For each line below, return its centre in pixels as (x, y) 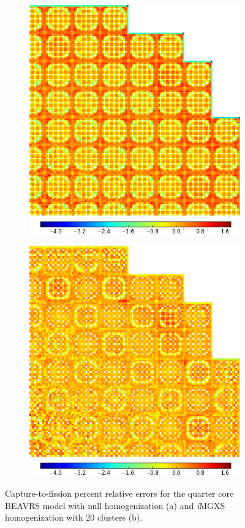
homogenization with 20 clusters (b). (74, 517)
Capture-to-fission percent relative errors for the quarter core (119, 493)
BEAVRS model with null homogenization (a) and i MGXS (115, 505)
